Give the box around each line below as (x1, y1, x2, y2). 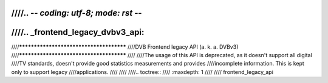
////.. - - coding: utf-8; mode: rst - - (11, 8, 142, 18)
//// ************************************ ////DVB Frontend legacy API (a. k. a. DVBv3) (11, 43, 239, 51)
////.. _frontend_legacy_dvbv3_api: (11, 27, 145, 37)
